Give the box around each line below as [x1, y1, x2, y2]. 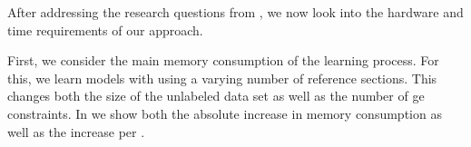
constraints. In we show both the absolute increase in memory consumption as [7, 103, 442, 122]
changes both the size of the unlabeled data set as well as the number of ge [7, 86, 425, 105]
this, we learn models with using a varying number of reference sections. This [7, 68, 437, 87]
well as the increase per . [7, 122, 145, 141]
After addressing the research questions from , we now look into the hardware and [7, 3, 464, 21]
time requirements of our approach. [7, 20, 203, 39]
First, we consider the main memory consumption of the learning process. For [7, 51, 439, 70]
